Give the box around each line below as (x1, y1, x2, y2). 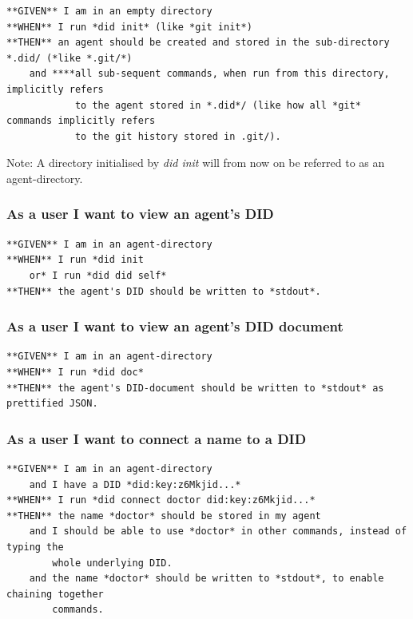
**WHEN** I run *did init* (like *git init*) (6, 21, 252, 33)
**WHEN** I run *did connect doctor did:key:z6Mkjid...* (6, 494, 316, 506)
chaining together (6, 588, 104, 600)
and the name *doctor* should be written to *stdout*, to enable (29, 573, 384, 585)
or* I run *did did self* (29, 269, 167, 281)
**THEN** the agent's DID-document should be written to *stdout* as (6, 382, 384, 394)
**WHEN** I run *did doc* (6, 366, 144, 378)
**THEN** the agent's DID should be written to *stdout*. (6, 285, 321, 297)
